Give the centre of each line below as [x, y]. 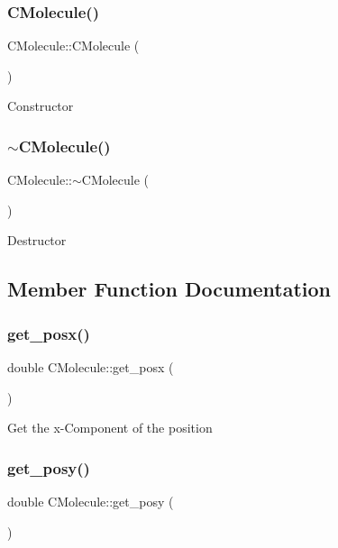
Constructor [41, 106]
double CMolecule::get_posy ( [91, 501]
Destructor [37, 240]
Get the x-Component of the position [110, 428]
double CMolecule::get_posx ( [91, 367]
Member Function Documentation [169, 289]
